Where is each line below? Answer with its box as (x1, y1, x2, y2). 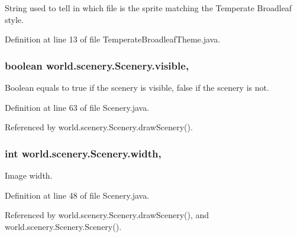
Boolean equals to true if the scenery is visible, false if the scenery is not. (5, 81, 269, 93)
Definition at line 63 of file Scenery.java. (5, 101, 150, 113)
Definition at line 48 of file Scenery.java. (5, 189, 150, 201)
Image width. (5, 169, 53, 181)
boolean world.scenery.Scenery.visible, (5, 58, 189, 73)
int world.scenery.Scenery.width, (5, 146, 162, 160)
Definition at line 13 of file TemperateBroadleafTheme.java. (5, 33, 221, 45)
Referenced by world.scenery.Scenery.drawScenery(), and (5, 209, 209, 221)
